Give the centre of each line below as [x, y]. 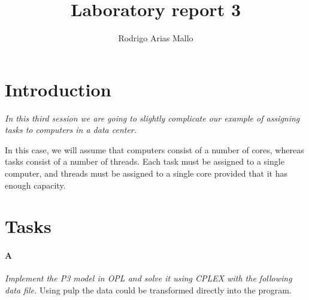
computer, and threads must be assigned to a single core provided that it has [146, 173]
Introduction [58, 89]
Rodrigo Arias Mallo [156, 38]
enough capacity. [35, 185]
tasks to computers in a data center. [71, 130]
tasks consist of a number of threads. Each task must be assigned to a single [145, 161]
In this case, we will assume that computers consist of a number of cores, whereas [154, 149]
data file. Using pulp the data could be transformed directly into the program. [148, 290]
